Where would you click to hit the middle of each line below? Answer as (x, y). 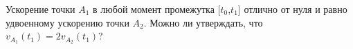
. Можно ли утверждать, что (203, 22)
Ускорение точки (40, 9)
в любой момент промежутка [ (157, 9)
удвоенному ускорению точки (67, 22)
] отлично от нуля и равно (292, 9)
